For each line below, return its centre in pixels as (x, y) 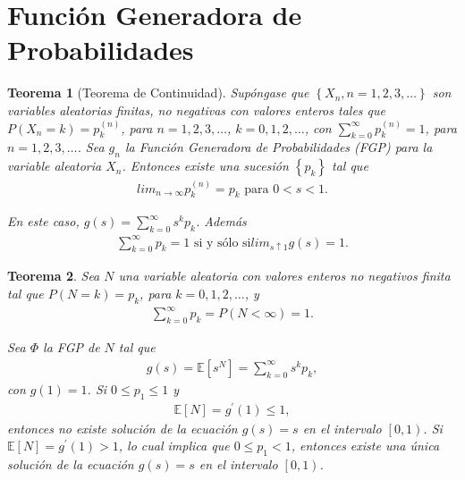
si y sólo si (222, 243)
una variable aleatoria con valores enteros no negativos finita (284, 276)
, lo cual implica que (174, 446)
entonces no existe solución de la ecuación (123, 428)
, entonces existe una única (365, 446)
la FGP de (72, 347)
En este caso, (43, 221)
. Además (221, 221)
